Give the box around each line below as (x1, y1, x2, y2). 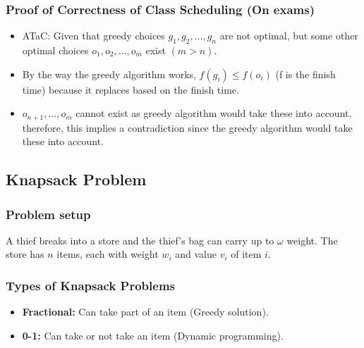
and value (175, 247, 217, 261)
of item (231, 247, 262, 261)
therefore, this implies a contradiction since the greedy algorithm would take (22, 120, 353, 135)
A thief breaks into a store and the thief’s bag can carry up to (6, 232, 274, 247)
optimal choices (22, 43, 89, 58)
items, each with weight (56, 247, 159, 261)
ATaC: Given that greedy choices (22, 28, 165, 43)
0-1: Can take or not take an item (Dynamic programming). (22, 328, 284, 342)
